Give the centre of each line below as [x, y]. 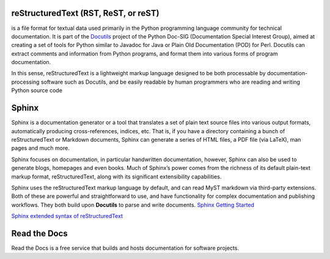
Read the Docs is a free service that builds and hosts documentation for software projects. [125, 248]
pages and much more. [40, 148]
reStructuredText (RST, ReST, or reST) [85, 13]
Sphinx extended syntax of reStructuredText [67, 216]
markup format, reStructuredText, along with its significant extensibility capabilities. [116, 177]
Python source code [37, 90]
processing [25, 82]
